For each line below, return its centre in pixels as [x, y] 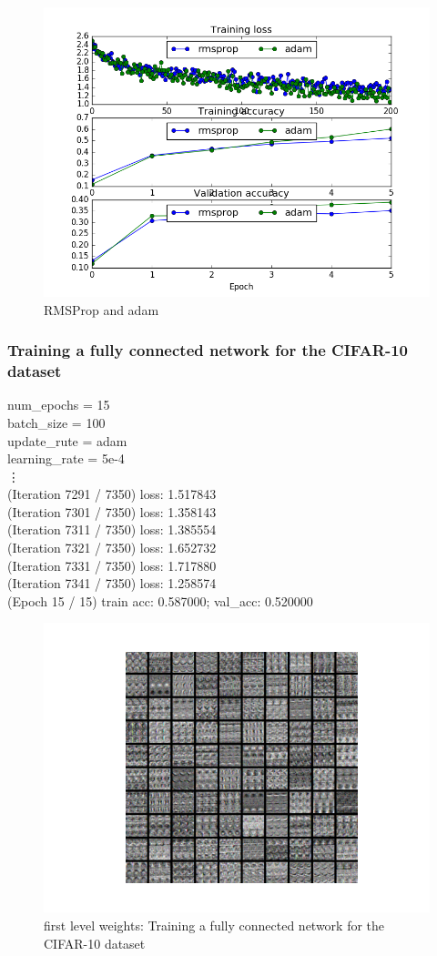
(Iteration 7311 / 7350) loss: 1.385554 [112, 529]
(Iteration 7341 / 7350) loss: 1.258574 [112, 583]
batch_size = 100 [56, 422]
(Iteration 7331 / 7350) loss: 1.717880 [112, 565]
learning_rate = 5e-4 [66, 458]
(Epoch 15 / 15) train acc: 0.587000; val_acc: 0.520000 [160, 600]
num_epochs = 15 [59, 405]
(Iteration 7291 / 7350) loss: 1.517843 [112, 494]
